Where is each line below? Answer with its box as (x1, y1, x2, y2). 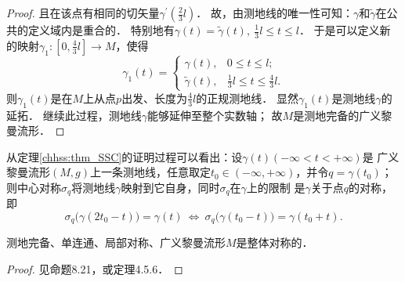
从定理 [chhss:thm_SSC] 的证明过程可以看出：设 (6, 148, 243, 164)
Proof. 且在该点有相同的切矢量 (6, 5, 160, 20)
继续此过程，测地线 (42, 107, 142, 123)
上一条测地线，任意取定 (89, 164, 211, 180)
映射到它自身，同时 (121, 179, 220, 195)
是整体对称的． (236, 234, 313, 251)
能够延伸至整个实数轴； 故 (146, 107, 283, 123)
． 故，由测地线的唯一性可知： (196, 5, 353, 20)
